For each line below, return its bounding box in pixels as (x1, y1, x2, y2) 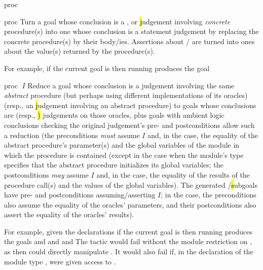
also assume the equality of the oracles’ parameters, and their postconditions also (4, 199, 256, 210)
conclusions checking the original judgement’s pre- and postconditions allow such (4, 119, 255, 130)
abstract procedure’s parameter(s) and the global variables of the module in (4, 140, 240, 150)
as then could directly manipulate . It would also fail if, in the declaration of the (4, 246, 253, 257)
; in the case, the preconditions (161, 189, 256, 200)
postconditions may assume (4, 169, 89, 180)
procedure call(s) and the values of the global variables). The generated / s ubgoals (4, 179, 257, 190)
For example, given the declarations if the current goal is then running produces (4, 226, 252, 237)
